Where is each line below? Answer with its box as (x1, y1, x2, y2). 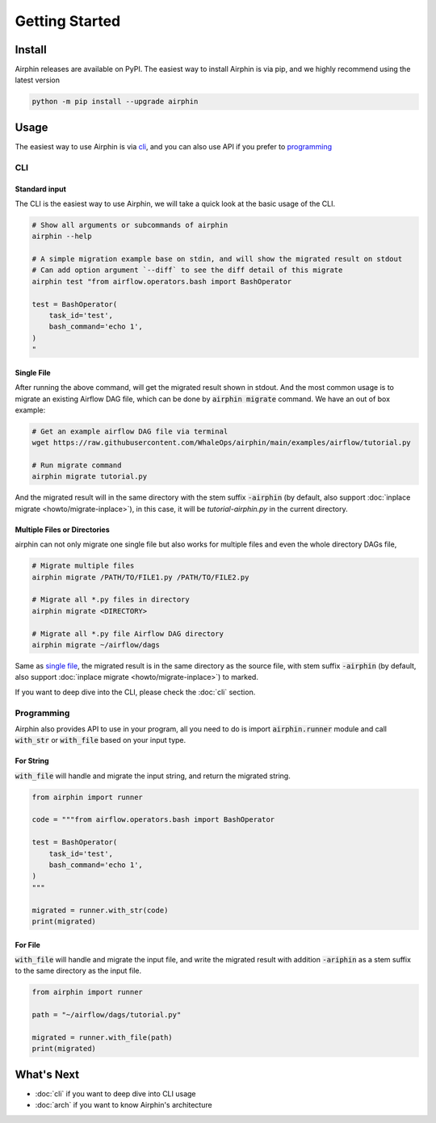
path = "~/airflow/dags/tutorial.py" (31, 1010, 182, 1020)
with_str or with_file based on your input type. (15, 735, 187, 745)
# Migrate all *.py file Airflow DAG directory (31, 629, 224, 638)
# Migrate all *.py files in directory (31, 595, 190, 605)
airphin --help (31, 232, 92, 241)
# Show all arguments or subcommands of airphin (31, 220, 228, 229)
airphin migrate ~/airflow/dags (31, 640, 161, 649)
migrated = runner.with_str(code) (31, 905, 169, 915)
